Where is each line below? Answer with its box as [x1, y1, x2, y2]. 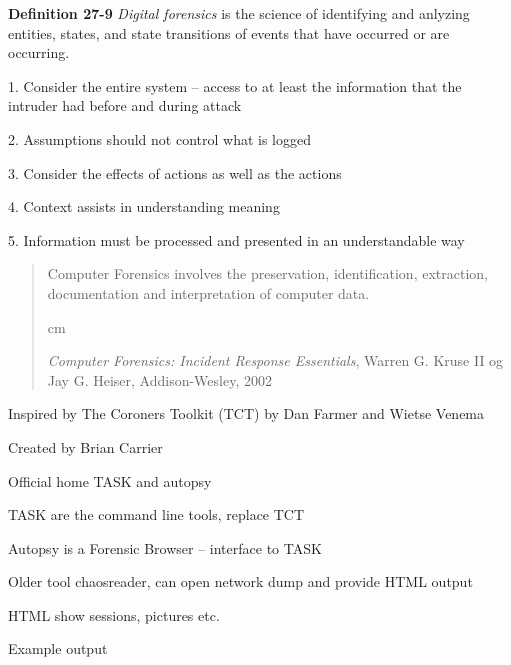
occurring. [8, 42, 70, 63]
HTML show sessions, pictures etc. [8, 604, 220, 625]
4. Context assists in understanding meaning [8, 196, 280, 217]
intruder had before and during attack [8, 95, 242, 116]
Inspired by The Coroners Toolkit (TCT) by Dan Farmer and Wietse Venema [8, 403, 485, 424]
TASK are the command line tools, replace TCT [8, 504, 305, 525]
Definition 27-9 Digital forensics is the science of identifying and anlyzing [8, 3, 470, 23]
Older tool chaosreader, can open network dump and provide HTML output [8, 571, 473, 592]
